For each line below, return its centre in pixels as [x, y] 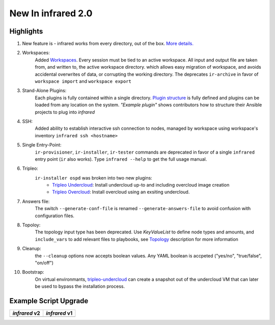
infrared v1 [59, 313]
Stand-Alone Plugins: [44, 91]
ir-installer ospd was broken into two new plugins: [93, 178]
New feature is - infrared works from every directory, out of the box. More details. [108, 44]
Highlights [26, 31]
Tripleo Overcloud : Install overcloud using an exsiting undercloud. [121, 192]
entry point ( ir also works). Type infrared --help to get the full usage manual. [121, 159]
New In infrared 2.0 [51, 13]
